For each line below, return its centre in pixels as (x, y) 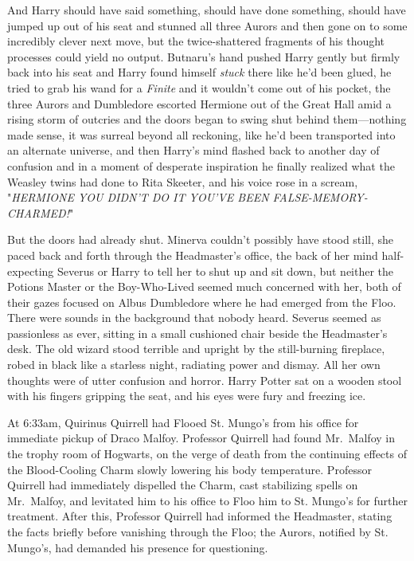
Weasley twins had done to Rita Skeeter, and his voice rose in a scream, (183, 181)
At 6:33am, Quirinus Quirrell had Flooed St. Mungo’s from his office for (183, 422)
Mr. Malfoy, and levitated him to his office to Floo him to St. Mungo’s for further (208, 500)
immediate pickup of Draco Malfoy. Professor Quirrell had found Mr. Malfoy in (201, 438)
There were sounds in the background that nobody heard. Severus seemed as (194, 318)
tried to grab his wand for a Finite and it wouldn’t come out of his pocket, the (199, 87)
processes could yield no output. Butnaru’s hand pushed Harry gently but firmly (204, 56)
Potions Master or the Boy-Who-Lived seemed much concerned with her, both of (204, 286)
